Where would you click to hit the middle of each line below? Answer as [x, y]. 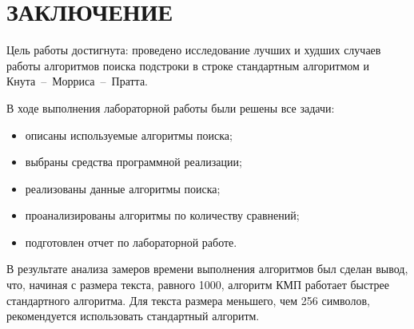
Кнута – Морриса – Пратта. [77, 81]
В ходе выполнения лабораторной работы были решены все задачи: [171, 107]
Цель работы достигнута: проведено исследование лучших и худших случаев [194, 50]
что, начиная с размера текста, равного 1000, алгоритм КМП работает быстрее [198, 285]
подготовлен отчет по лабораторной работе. [131, 242]
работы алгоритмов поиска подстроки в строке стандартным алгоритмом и [188, 65]
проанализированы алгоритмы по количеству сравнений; [162, 215]
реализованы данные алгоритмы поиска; [123, 188]
